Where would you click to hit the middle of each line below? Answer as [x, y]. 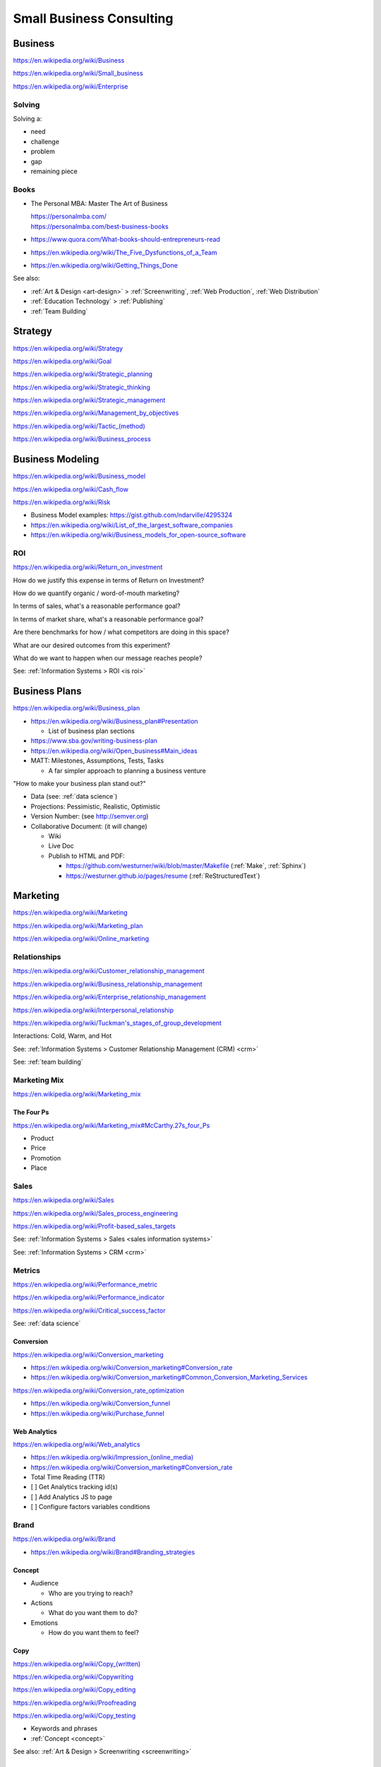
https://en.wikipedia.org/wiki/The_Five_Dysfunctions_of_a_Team [124, 252]
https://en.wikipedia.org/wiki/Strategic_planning [83, 374]
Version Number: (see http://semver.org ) [90, 816]
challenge [45, 141]
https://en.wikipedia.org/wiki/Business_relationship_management [108, 984]
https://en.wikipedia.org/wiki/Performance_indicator [89, 1298]
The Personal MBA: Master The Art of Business [99, 204]
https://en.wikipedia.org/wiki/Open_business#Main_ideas [114, 751]
